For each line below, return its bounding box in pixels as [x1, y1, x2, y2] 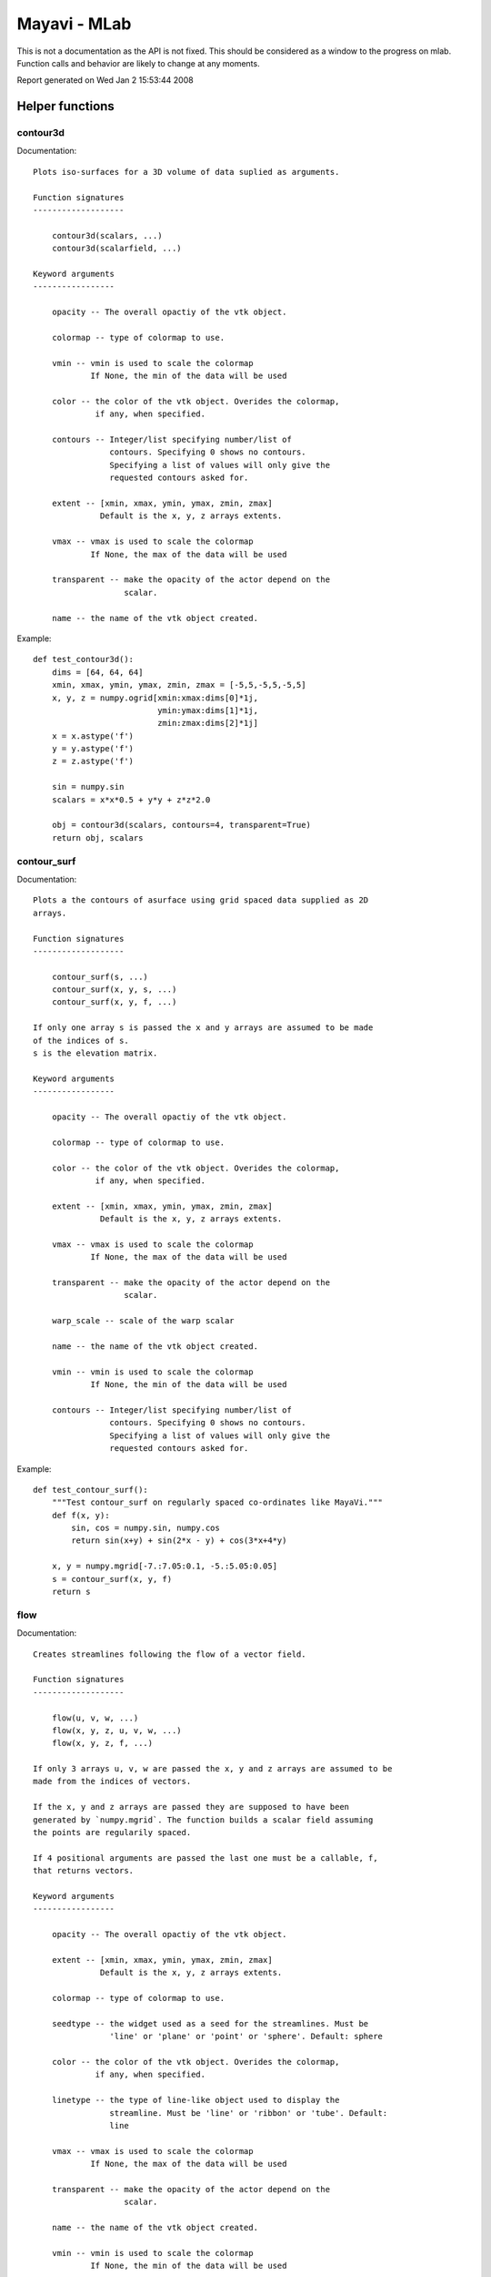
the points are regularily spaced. [33, 1827, 192, 1838]
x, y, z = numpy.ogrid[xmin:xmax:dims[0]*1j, [51, 692, 259, 703]
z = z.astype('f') [51, 756, 135, 767]
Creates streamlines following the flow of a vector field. [33, 1649, 306, 1659]
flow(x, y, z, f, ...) [51, 1738, 154, 1749]
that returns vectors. [33, 1865, 135, 1876]
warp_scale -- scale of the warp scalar [51, 1316, 235, 1326]
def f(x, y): [51, 1510, 110, 1520]
